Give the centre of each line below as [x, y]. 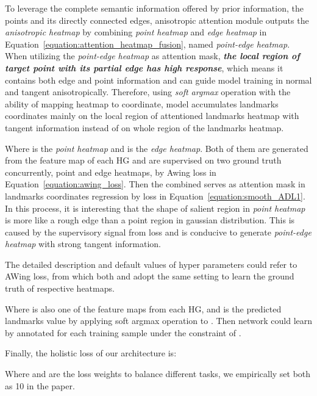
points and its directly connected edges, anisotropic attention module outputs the [157, 20]
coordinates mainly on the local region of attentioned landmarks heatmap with [152, 116]
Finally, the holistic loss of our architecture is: [91, 353]
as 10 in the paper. [40, 385]
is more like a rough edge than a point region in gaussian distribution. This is [150, 220]
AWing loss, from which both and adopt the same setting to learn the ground [150, 276]
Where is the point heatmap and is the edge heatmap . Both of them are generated [157, 148]
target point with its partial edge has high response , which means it [144, 67]
